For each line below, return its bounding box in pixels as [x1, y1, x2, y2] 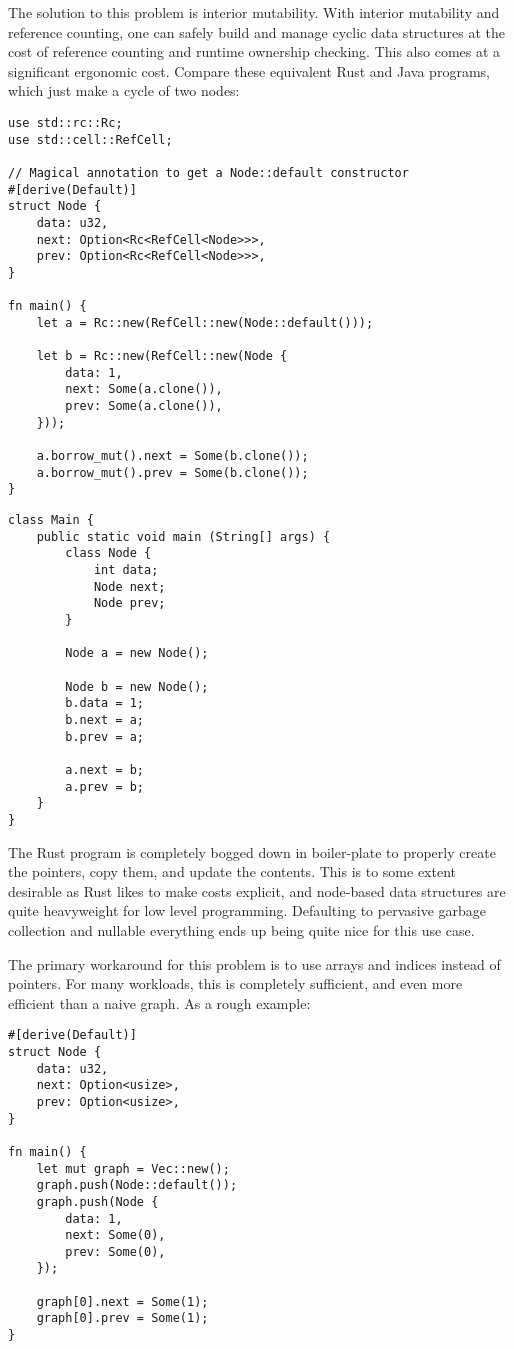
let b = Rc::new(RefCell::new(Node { [36, 349, 288, 364]
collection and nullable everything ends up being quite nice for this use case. [8, 919, 475, 940]
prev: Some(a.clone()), [65, 399, 223, 414]
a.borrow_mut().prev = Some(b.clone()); [36, 465, 309, 480]
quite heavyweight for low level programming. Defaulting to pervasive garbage [8, 900, 487, 921]
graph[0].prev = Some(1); [36, 1311, 209, 1326]
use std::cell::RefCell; [8, 132, 173, 147]
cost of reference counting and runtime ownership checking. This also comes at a [8, 41, 501, 62]
